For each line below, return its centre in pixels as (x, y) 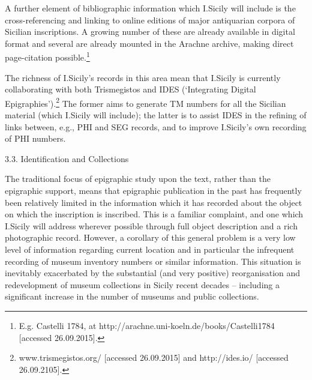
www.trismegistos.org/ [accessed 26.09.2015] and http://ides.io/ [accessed (154, 357)
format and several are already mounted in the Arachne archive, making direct (149, 43)
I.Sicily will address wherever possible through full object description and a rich (151, 225)
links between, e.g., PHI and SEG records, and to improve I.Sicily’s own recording (156, 126)
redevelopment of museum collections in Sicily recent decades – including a (142, 284)
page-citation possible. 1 (47, 56)
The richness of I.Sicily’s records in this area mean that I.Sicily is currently (143, 77)
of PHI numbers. (35, 138)
